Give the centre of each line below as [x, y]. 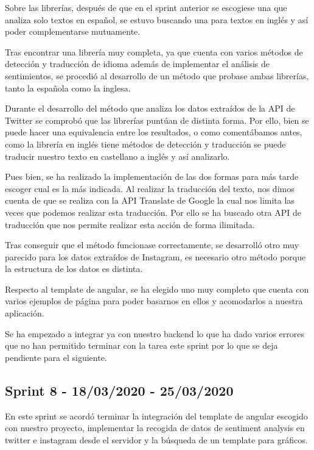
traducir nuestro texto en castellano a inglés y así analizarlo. [117, 156]
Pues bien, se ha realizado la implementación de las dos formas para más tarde [152, 177]
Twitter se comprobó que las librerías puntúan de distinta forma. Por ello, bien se [157, 120]
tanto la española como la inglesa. [68, 87]
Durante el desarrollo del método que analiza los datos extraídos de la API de [150, 108]
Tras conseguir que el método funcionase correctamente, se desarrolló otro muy [152, 245]
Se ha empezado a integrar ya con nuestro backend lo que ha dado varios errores [155, 333]
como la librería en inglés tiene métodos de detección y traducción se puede [145, 144]
